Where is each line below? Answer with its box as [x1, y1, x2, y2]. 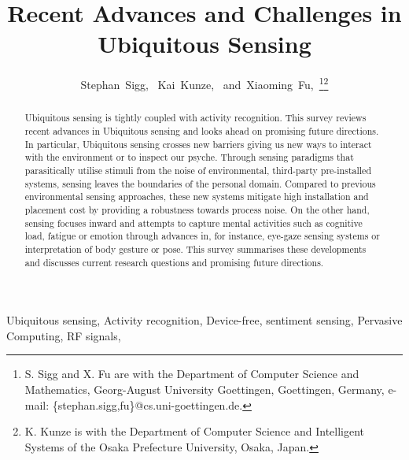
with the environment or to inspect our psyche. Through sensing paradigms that [24, 150, 354, 164]
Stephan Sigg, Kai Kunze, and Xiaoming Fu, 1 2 [80, 74, 329, 92]
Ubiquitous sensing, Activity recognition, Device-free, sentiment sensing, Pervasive [6, 312, 403, 328]
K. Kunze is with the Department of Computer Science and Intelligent [24, 423, 365, 440]
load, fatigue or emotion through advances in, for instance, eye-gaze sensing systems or [24, 229, 380, 243]
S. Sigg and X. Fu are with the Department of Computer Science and [24, 365, 359, 382]
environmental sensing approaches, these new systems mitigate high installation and [24, 190, 369, 203]
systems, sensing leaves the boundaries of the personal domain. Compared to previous [24, 176, 376, 190]
